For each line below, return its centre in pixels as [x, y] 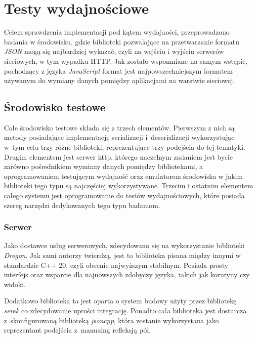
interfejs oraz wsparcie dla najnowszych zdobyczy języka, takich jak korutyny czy [127, 275]
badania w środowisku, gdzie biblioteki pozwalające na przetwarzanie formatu [122, 41]
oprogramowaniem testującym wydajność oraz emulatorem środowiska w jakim [124, 176]
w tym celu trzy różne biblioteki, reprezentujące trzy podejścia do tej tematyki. [125, 147]
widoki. [15, 284]
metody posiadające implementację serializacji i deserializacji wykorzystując [119, 137]
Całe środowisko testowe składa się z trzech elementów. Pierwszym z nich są [119, 127]
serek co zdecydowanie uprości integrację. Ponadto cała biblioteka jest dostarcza [125, 311]
